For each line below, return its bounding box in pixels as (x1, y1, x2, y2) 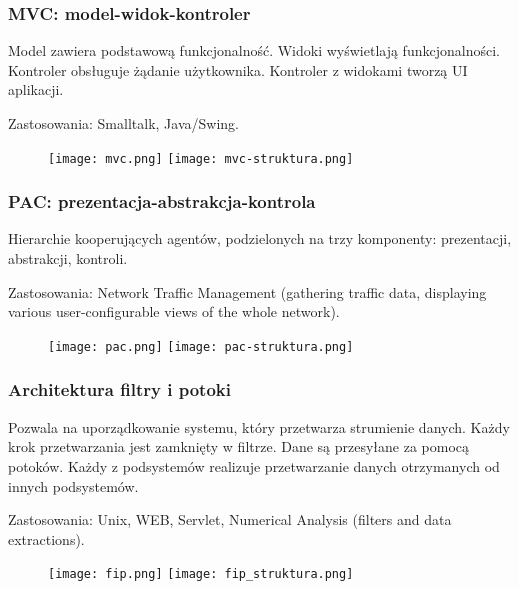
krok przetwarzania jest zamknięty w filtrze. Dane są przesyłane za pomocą (8, 436, 470, 457)
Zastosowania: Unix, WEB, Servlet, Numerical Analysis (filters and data (8, 509, 452, 530)
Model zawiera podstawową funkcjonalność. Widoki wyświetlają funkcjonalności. (8, 40, 500, 61)
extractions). (8, 528, 85, 549)
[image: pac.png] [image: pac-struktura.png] (48, 339, 354, 354)
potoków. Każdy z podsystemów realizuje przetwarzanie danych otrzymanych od (8, 455, 500, 476)
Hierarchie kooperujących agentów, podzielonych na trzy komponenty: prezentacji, (8, 228, 512, 249)
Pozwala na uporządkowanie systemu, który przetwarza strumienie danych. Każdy (8, 416, 510, 437)
